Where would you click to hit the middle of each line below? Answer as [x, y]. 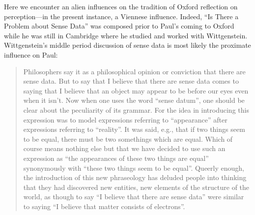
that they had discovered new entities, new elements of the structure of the [136, 187]
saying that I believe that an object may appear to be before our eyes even [136, 90]
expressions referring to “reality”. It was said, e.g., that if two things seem [134, 129]
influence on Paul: [31, 54]
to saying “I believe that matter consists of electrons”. [104, 206]
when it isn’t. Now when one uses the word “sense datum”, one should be [134, 100]
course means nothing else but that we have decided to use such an [124, 148]
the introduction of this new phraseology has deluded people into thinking [135, 177]
